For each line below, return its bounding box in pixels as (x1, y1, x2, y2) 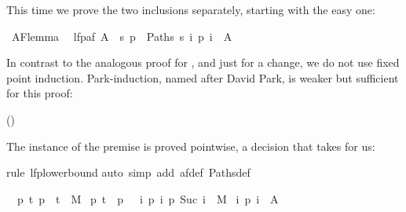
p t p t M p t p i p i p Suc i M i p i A (16, 190, 279, 207)
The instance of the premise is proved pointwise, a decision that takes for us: (6, 137, 375, 154)
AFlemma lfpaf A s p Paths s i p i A (11, 27, 232, 44)
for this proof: (6, 85, 73, 101)
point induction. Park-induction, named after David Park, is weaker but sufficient (6, 69, 399, 86)
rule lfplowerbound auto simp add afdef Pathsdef (6, 164, 251, 181)
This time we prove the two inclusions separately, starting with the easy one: (6, 2, 375, 17)
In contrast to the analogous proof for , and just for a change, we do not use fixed (6, 54, 400, 71)
